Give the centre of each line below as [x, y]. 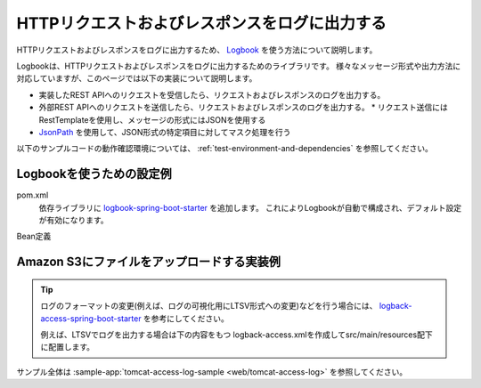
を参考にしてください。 [186, 318]
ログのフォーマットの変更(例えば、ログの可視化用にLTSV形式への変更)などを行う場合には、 [209, 306]
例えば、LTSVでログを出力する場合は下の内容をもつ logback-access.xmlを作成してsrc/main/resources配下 [236, 335]
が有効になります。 [73, 220]
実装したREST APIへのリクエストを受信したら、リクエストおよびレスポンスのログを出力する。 [212, 94]
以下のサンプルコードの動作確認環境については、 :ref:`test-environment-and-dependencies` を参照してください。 [225, 149]
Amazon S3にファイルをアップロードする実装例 [148, 262]
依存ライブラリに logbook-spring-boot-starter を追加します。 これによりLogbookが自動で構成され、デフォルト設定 [250, 207]
